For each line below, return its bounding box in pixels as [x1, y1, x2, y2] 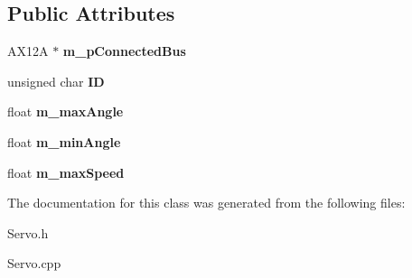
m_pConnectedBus [62, 42, 186, 60]
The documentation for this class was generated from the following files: [7, 193, 406, 212]
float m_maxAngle [7, 102, 124, 121]
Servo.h [7, 223, 49, 242]
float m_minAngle [7, 132, 121, 151]
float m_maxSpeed [7, 162, 125, 181]
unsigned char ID [7, 71, 105, 90]
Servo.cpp [7, 254, 61, 273]
